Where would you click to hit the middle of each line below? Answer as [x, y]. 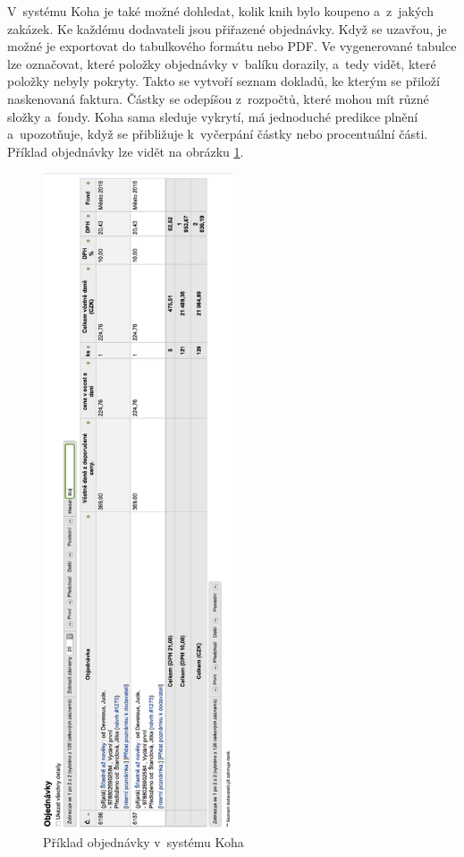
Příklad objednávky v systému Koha [143, 842]
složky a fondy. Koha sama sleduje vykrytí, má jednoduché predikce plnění [213, 116]
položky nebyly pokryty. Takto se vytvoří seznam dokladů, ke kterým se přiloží [224, 81]
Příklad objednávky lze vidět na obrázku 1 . [126, 151]
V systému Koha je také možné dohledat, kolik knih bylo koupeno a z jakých [220, 11]
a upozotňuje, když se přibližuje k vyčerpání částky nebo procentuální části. [218, 134]
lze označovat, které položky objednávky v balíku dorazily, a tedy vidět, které [222, 63]
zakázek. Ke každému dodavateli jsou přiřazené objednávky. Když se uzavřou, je [227, 28]
